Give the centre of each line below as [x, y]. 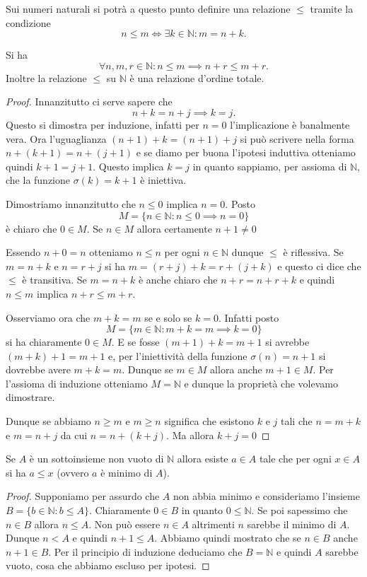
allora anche [236, 369]
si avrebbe [287, 342]
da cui [74, 435]
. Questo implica [128, 166]
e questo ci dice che [319, 266]
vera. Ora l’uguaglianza [56, 138]
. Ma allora [190, 435]
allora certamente [174, 228]
